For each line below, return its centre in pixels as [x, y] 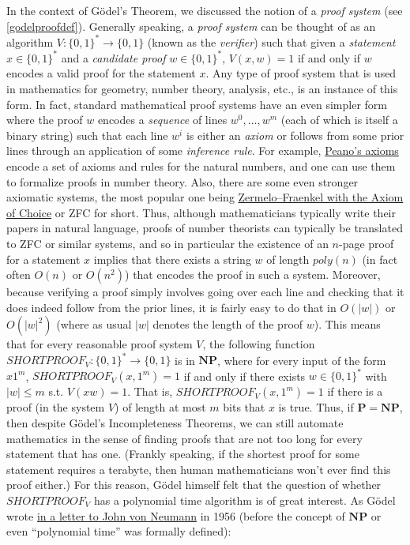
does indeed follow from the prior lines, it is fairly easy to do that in [171, 307]
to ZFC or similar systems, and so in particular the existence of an [167, 243]
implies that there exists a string [172, 259]
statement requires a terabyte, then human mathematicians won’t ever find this [199, 469]
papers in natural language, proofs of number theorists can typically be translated [205, 228]
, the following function [259, 344]
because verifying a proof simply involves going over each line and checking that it [205, 292]
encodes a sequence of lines [162, 120]
